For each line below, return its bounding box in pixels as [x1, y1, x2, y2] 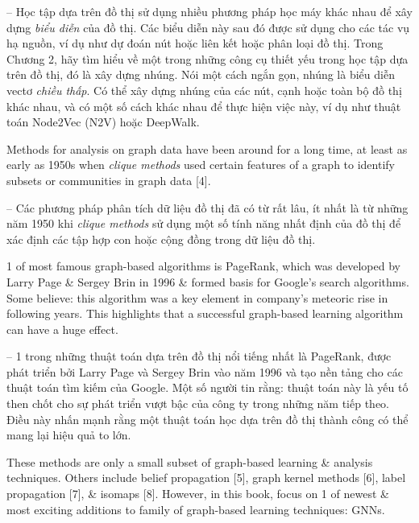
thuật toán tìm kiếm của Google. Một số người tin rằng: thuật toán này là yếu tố [6, 379, 409, 396]
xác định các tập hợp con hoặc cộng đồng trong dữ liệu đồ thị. [6, 230, 316, 247]
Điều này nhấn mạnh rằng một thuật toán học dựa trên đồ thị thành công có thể [6, 410, 409, 427]
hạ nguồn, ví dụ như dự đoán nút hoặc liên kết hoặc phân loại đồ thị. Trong [6, 35, 384, 51]
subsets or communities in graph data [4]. [6, 171, 211, 188]
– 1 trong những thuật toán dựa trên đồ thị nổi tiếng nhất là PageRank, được [6, 348, 392, 364]
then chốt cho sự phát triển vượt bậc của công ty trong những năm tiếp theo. [6, 395, 390, 412]
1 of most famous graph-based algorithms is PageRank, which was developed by [6, 257, 400, 274]
